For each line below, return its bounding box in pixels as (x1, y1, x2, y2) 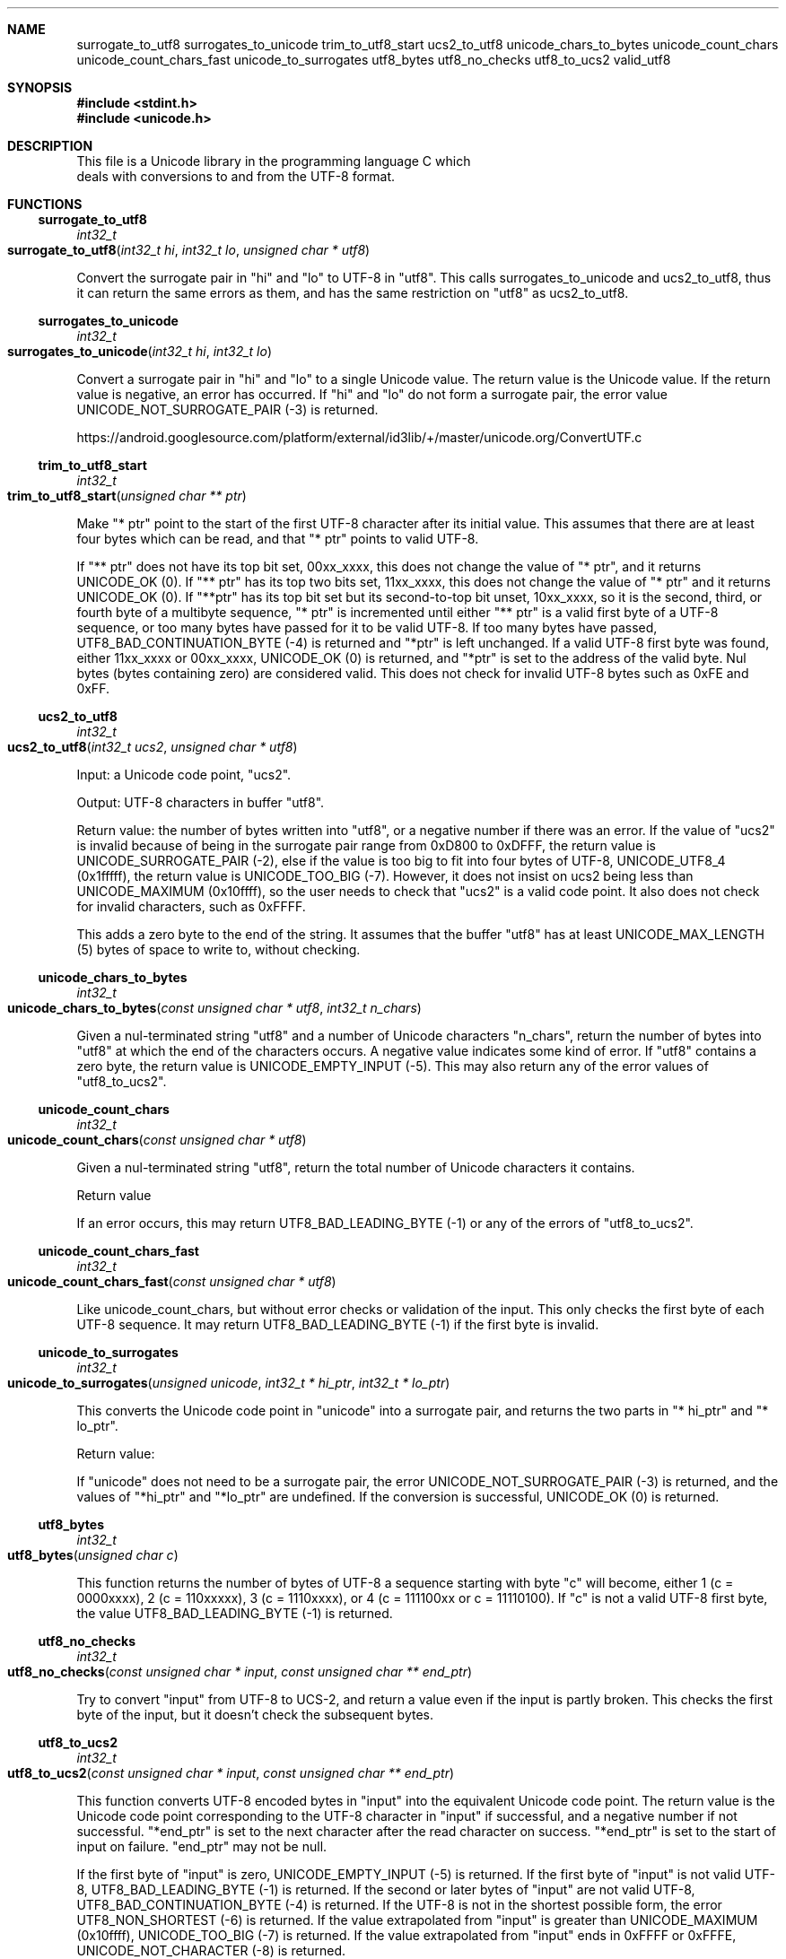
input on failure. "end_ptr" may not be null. (76, 1839, 327, 1854)
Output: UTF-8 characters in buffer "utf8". (76, 795, 325, 810)
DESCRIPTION (7, 138, 93, 153)
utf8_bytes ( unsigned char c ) (7, 1547, 179, 1563)
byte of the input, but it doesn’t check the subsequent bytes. (76, 1707, 434, 1722)
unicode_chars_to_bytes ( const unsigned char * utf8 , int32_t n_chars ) (7, 1000, 422, 1015)
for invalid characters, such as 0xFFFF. (76, 899, 306, 914)
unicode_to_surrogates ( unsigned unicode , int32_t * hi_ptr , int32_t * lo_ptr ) (7, 1375, 450, 1390)
